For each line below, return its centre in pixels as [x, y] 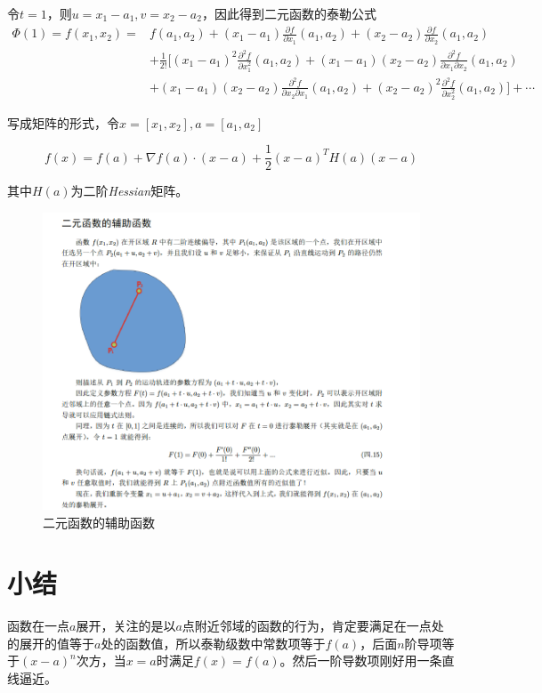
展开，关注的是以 [126, 626]
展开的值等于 [57, 643]
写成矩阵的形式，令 [63, 122]
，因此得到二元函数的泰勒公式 [289, 13]
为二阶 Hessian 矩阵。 [129, 191]
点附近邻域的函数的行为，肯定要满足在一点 [307, 626]
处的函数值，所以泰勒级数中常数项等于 [213, 643]
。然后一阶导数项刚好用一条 [361, 661]
